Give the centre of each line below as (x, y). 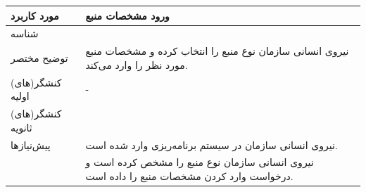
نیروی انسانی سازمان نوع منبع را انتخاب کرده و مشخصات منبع (217, 51)
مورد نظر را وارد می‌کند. (137, 64)
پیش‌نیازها (31, 145)
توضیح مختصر (39, 57)
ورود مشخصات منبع (127, 15)
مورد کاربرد (35, 15)
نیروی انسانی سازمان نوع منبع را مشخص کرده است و (200, 162)
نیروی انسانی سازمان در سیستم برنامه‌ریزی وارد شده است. (212, 145)
